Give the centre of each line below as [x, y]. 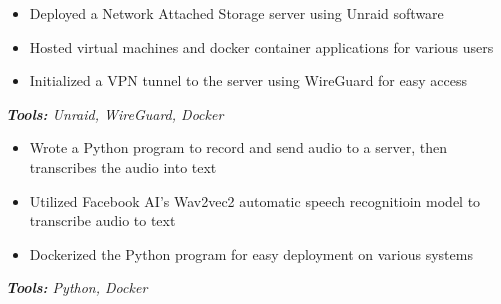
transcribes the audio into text [123, 166]
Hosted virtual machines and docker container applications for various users [261, 46]
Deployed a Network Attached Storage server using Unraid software [236, 13]
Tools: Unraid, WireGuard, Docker [115, 113]
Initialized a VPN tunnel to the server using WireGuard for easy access [248, 80]
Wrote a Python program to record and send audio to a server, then [238, 147]
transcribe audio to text [102, 220]
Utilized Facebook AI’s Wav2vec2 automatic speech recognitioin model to [255, 200]
